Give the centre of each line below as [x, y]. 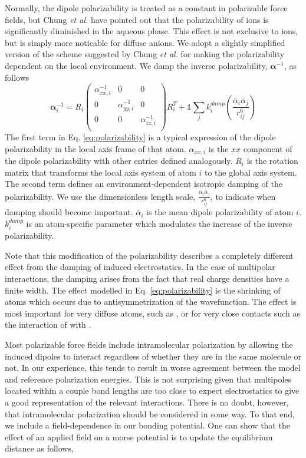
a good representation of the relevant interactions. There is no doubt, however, [147, 402]
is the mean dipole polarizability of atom [220, 212]
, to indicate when [243, 196]
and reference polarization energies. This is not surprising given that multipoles [148, 379]
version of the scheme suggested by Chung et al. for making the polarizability [145, 54]
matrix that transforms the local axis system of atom [101, 172]
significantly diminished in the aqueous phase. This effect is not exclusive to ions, [152, 31]
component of [268, 148]
